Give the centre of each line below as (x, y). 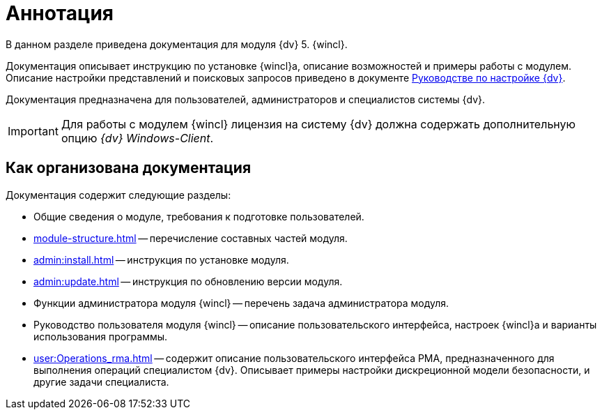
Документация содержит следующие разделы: (118, 195)
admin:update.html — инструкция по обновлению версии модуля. (188, 281)
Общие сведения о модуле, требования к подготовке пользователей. (199, 216)
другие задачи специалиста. (101, 382)
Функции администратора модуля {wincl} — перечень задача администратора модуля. (241, 303)
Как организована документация (129, 168)
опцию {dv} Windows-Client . (137, 138)
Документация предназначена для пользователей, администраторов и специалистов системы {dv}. (246, 99)
